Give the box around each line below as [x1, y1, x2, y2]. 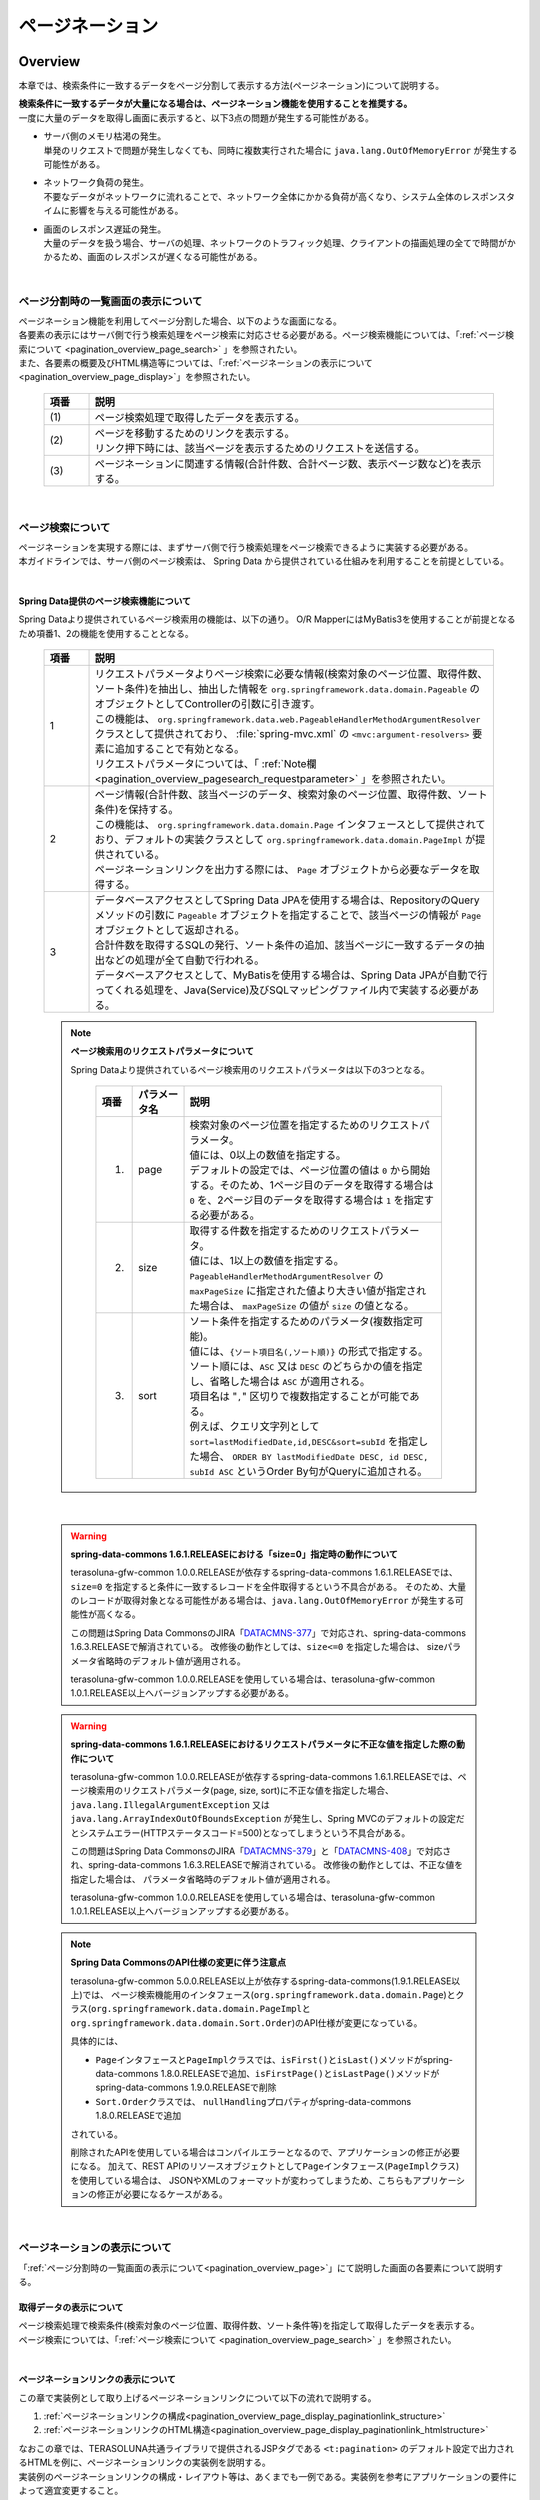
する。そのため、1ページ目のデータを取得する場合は [189, 1178, 434, 1192]
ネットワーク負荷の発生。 [43, 176, 149, 189]
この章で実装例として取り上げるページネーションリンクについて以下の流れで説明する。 [18, 2391, 377, 2404]
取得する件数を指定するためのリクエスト [189, 1224, 380, 1238]
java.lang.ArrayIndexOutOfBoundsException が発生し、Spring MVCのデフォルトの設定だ [70, 1813, 465, 1825]
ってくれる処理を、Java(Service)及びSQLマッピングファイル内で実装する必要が [94, 983, 470, 997]
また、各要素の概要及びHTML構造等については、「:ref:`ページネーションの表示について [18, 357, 374, 369]
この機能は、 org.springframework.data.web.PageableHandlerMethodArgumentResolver [94, 711, 481, 725]
